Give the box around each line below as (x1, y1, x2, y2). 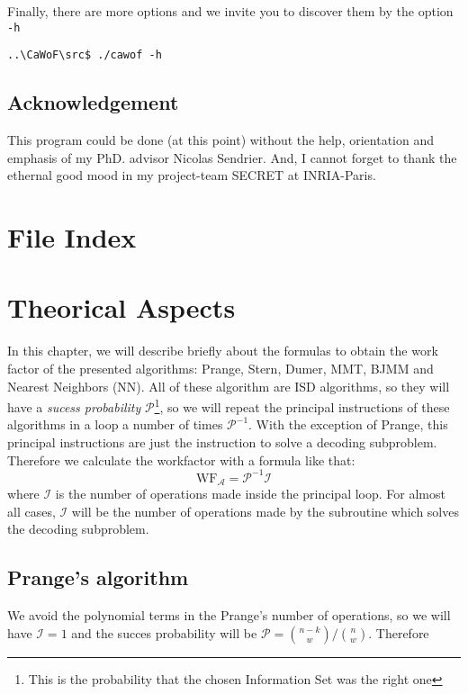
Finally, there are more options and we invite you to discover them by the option (7, 2, 454, 20)
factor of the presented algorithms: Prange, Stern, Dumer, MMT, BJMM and (7, 358, 434, 377)
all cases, (7, 501, 56, 520)
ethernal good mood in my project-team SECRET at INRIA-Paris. (7, 166, 376, 185)
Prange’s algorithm (7, 563, 189, 591)
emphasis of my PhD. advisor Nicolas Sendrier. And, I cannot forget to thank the (7, 148, 457, 167)
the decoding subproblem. (7, 519, 149, 538)
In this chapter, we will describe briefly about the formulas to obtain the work (7, 341, 438, 360)
